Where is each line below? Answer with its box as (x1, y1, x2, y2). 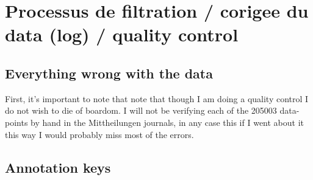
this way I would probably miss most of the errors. (5, 128, 194, 140)
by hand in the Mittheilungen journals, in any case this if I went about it (31, 116, 304, 128)
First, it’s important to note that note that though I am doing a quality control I (5, 92, 309, 105)
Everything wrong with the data (5, 63, 213, 82)
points (5, 116, 28, 128)
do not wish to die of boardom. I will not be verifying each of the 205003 (5, 104, 277, 117)
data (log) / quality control (5, 22, 239, 47)
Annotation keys (5, 157, 111, 176)
